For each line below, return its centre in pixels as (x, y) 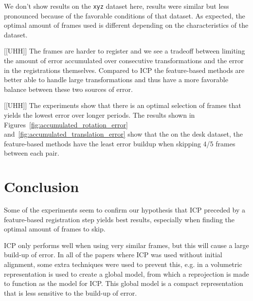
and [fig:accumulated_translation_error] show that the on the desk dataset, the (123, 134)
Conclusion (42, 186)
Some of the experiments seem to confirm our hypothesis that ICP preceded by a (125, 210)
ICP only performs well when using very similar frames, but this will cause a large (126, 245)
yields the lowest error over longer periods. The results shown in (99, 115)
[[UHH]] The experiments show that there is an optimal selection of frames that (123, 105)
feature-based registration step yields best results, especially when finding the (119, 219)
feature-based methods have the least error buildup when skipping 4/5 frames (120, 143)
